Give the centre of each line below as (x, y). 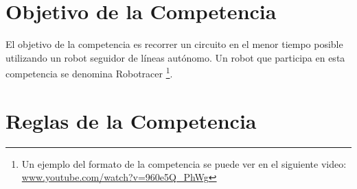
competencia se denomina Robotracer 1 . (89, 72)
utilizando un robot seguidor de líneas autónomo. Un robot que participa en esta (175, 57)
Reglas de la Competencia (131, 120)
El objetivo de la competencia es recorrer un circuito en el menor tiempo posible (174, 44)
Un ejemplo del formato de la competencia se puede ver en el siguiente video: (184, 163)
